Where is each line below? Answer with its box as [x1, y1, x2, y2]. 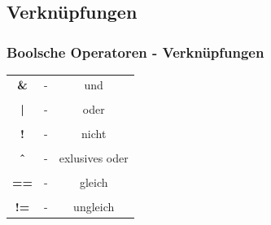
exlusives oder [59, 149, 129, 167]
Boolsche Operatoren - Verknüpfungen [7, 41, 264, 62]
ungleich [73, 198, 115, 215]
